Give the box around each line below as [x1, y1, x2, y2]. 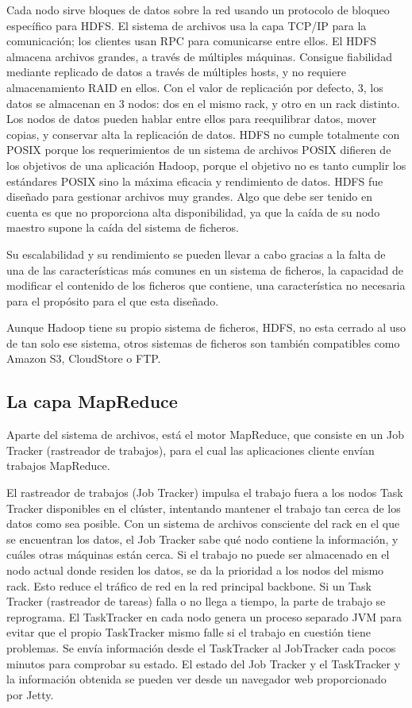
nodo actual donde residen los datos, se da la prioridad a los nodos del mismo [6, 562, 384, 579]
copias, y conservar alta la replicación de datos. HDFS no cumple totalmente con [6, 125, 400, 142]
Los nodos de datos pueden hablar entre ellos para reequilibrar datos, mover [6, 110, 376, 127]
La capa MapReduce [6, 389, 178, 414]
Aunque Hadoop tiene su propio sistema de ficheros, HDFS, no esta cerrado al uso [6, 319, 406, 336]
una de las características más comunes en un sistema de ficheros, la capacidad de [6, 261, 403, 278]
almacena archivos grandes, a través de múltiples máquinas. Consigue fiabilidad [6, 48, 392, 64]
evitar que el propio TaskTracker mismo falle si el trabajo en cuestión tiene [6, 624, 371, 641]
